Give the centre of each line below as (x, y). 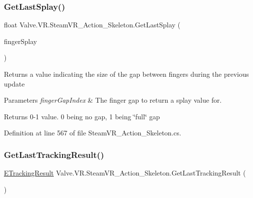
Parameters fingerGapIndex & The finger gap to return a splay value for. (113, 100)
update (14, 83)
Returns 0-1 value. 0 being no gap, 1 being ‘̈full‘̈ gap (82, 116)
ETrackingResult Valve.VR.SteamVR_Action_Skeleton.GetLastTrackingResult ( (125, 173)
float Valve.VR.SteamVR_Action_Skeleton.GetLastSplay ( (92, 25)
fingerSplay (21, 41)
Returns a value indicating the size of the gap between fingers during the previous (126, 74)
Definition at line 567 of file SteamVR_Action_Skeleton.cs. (93, 133)
